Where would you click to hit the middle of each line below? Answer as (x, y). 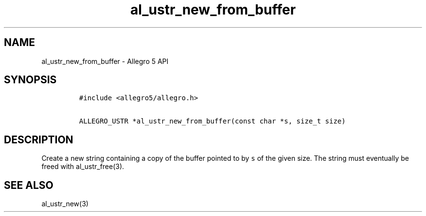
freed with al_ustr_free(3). (83, 167)
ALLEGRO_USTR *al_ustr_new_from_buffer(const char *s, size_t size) (212, 121)
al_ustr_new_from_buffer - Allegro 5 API (105, 61)
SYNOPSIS (30, 80)
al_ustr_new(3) (65, 204)
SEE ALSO (29, 185)
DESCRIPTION (39, 139)
